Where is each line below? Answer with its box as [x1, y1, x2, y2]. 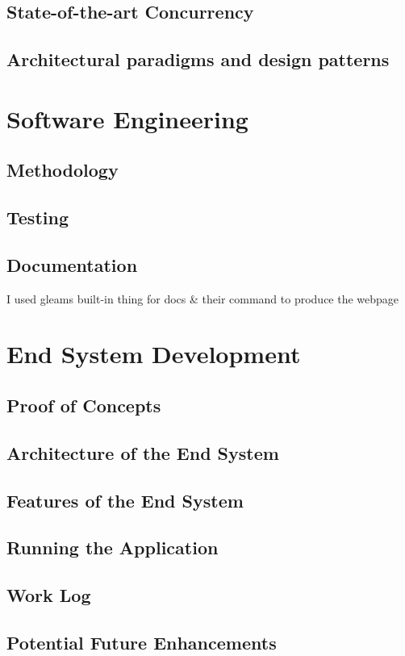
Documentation [6, 252, 138, 277]
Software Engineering [6, 102, 248, 135]
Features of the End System [6, 487, 244, 512]
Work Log [6, 583, 91, 608]
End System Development [6, 337, 301, 370]
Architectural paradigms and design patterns [6, 47, 390, 72]
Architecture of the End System [6, 440, 279, 465]
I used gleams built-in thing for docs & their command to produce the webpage [6, 290, 399, 307]
